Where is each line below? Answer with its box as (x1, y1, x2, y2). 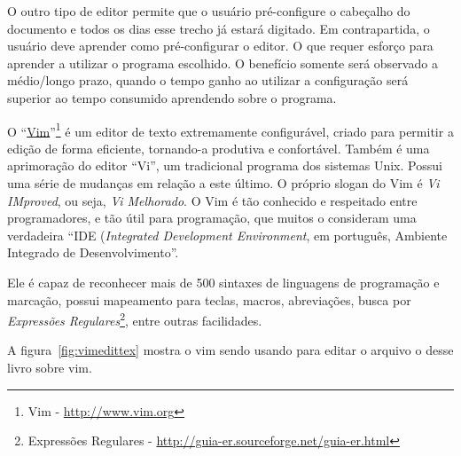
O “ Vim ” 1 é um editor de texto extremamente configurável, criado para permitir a (7, 119, 454, 140)
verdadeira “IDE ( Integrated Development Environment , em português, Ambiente (7, 225, 448, 244)
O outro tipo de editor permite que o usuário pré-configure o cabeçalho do (7, 2, 410, 20)
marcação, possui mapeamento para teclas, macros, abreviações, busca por (7, 290, 411, 309)
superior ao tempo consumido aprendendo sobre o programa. (7, 88, 337, 106)
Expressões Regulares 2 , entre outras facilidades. (7, 309, 262, 329)
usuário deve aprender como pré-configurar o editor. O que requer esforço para (7, 36, 434, 55)
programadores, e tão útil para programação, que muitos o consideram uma (7, 208, 417, 227)
